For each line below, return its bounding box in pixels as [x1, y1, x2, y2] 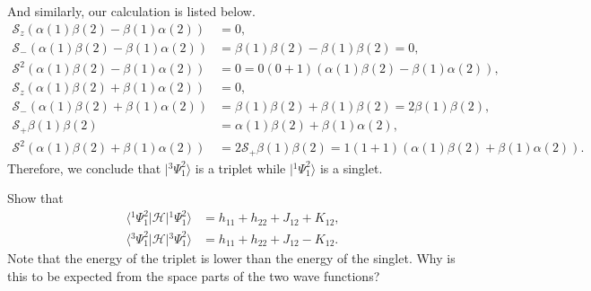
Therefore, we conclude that [7, 158, 161, 177]
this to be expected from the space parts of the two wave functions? [7, 266, 380, 285]
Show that [7, 189, 64, 207]
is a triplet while [195, 158, 286, 177]
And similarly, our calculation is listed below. [7, 2, 256, 20]
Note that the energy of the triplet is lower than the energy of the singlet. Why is [7, 248, 456, 267]
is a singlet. [319, 158, 383, 177]
